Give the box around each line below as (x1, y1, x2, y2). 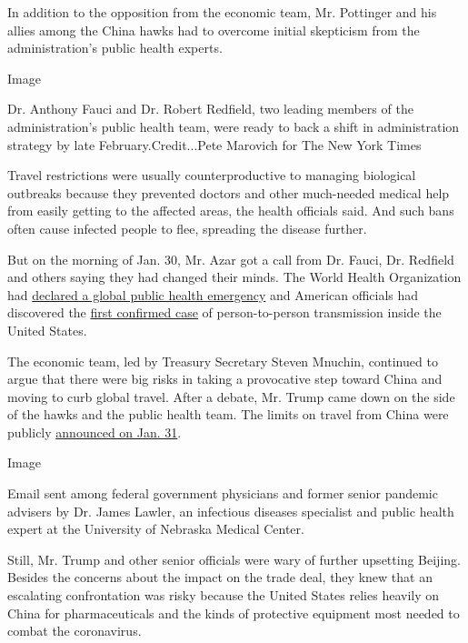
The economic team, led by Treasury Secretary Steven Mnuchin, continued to (7, 351, 438, 370)
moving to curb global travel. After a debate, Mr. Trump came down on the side (7, 387, 455, 406)
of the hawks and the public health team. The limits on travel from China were (7, 405, 449, 424)
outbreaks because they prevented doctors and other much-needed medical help (7, 183, 450, 202)
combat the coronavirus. (7, 621, 142, 640)
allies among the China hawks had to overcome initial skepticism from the (7, 20, 420, 39)
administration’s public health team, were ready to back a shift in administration (7, 116, 460, 136)
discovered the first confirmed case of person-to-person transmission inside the (7, 303, 442, 322)
